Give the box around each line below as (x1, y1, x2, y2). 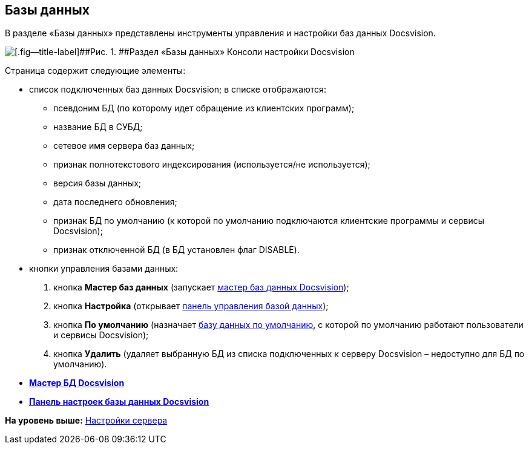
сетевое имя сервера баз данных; (53, 140, 195, 151)
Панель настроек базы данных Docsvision (29, 396, 209, 407)
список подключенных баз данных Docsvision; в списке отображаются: (29, 84, 326, 95)
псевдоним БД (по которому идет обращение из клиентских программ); (53, 103, 355, 114)
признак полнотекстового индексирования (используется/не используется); (53, 159, 370, 170)
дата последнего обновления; (53, 197, 177, 208)
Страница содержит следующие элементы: (5, 65, 186, 76)
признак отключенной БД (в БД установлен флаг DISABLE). (53, 244, 300, 255)
